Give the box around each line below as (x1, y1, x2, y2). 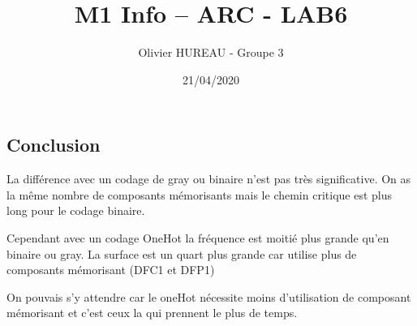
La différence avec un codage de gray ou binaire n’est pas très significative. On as (6, 170, 411, 187)
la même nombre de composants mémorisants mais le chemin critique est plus (6, 186, 393, 203)
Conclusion (6, 132, 101, 157)
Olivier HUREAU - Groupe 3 (138, 44, 284, 61)
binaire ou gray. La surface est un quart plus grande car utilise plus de (6, 245, 357, 262)
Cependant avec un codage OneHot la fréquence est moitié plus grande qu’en (6, 229, 389, 246)
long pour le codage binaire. (6, 202, 145, 219)
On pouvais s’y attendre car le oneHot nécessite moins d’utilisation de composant (6, 288, 411, 305)
